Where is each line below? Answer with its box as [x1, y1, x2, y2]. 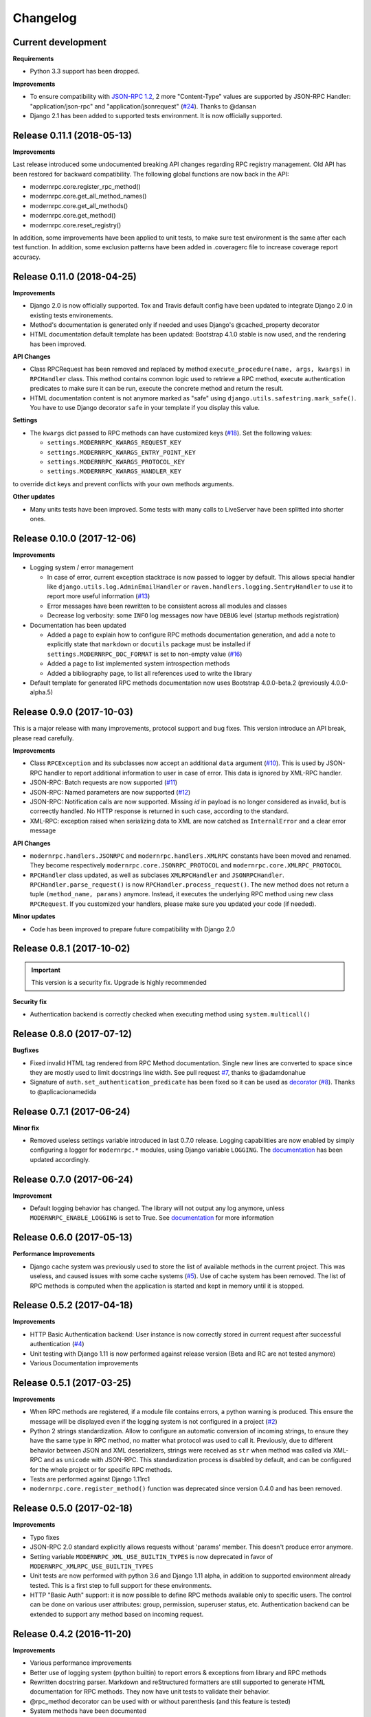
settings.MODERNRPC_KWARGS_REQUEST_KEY [47, 439, 181, 446]
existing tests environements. [30, 311, 113, 319]
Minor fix [12, 1124, 39, 1132]
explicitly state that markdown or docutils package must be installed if [47, 640, 251, 648]
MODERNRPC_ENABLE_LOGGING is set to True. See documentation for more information [30, 1214, 274, 1222]
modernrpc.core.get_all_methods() [30, 201, 128, 209]
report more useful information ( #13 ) [47, 592, 150, 600]
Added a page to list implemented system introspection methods [47, 659, 230, 668]
